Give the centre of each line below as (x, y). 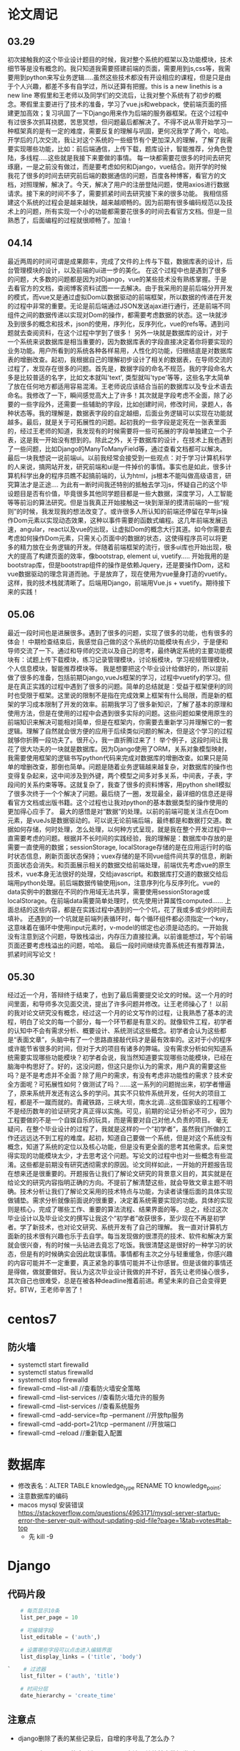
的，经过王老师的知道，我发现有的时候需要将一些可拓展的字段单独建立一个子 (120, 431)
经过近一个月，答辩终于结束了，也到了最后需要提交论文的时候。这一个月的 (117, 995)
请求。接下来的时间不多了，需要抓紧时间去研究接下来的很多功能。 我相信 (115, 193)
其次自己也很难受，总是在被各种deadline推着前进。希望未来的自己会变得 (114, 1281)
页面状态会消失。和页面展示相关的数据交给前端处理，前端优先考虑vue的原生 (119, 864)
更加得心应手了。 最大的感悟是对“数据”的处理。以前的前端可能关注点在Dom (118, 811)
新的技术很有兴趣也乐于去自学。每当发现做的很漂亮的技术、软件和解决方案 (123, 1236)
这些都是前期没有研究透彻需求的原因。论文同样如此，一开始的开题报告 (123, 1164)
